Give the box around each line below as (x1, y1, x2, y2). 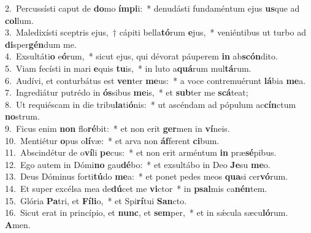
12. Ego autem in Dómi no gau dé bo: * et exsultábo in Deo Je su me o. (5, 158, 271, 170)
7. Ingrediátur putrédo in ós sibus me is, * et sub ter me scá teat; (5, 86, 248, 99)
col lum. (5, 13, 34, 26)
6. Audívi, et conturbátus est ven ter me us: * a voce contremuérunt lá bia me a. (5, 74, 306, 86)
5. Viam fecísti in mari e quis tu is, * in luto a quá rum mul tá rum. (5, 61, 251, 74)
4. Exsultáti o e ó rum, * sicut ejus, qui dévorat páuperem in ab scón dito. (5, 50, 278, 63)
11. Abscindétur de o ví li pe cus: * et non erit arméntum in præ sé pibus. (5, 146, 277, 159)
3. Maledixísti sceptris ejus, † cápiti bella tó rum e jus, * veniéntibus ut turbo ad (5, 26, 306, 39)
